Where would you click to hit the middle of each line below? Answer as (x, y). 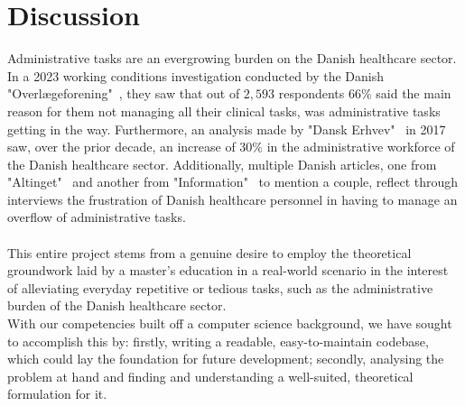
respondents (312, 93)
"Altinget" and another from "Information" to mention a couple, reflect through (233, 182)
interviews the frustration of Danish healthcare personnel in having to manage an (232, 199)
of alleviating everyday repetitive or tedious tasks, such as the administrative (220, 287)
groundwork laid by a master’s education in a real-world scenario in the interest (228, 270)
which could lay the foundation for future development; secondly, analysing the (226, 359)
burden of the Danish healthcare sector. (117, 305)
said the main (414, 93)
